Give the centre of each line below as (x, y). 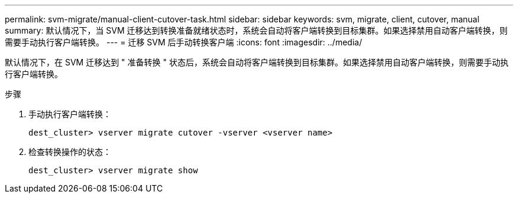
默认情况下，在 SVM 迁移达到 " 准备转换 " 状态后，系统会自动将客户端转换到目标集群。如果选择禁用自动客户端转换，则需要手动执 (257, 62)
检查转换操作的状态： (70, 152)
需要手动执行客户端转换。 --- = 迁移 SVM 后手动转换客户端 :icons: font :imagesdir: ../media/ (184, 42)
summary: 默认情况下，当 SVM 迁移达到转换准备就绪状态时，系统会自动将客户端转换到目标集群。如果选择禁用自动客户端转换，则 (256, 30)
